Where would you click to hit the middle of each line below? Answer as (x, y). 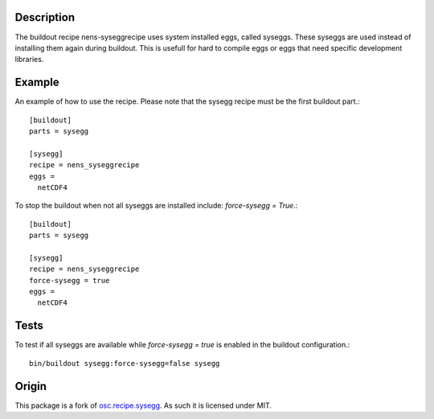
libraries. (29, 60)
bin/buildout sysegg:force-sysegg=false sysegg (125, 363)
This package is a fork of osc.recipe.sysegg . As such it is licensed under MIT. (143, 405)
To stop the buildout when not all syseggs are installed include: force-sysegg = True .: (156, 206)
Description (45, 17)
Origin (31, 386)
